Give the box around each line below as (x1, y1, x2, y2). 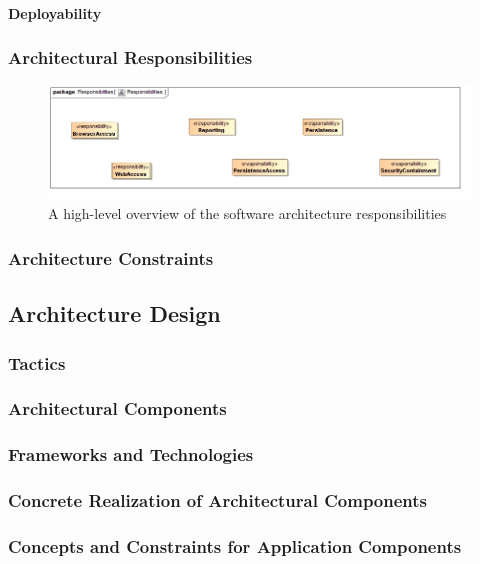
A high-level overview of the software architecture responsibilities (48, 203, 447, 224)
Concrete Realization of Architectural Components (8, 488, 428, 513)
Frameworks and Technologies (8, 442, 254, 467)
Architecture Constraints (8, 245, 214, 270)
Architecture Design (8, 298, 221, 329)
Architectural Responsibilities (8, 45, 253, 70)
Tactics (8, 350, 66, 375)
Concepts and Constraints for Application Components (8, 533, 462, 558)
